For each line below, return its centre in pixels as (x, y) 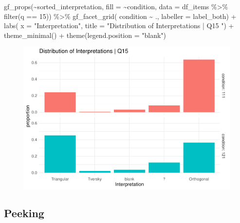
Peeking (24, 213)
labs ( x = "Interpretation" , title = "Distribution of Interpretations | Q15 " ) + (119, 26)
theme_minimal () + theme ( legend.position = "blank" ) (85, 35)
